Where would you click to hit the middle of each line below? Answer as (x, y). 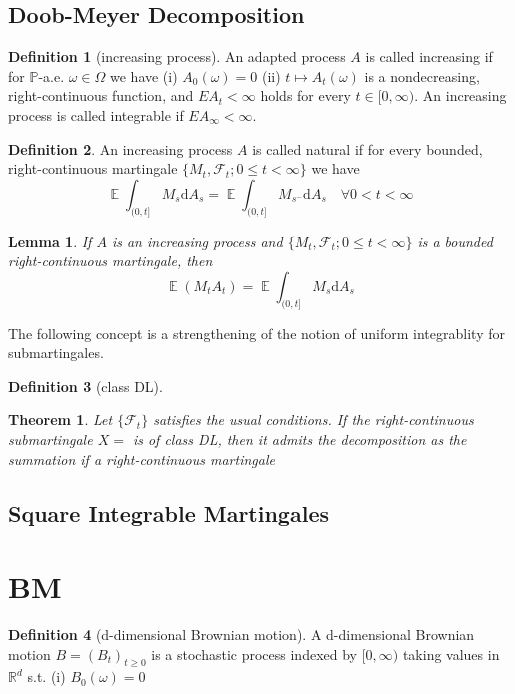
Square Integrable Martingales (168, 512)
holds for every (305, 95)
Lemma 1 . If (50, 240)
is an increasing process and (197, 240)
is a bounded (455, 240)
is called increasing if (429, 56)
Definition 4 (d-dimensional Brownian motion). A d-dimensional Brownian (241, 634)
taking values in (451, 653)
